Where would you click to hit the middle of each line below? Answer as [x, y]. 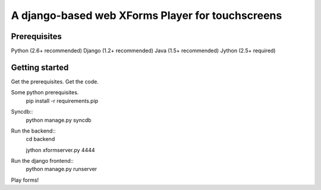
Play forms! [25, 180]
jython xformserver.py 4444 [60, 150]
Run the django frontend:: [42, 161]
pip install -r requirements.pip [62, 101]
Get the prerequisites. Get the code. [55, 81]
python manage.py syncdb [59, 120]
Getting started [40, 67]
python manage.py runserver [62, 169]
